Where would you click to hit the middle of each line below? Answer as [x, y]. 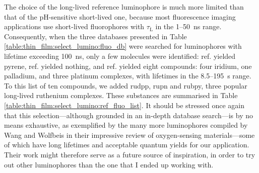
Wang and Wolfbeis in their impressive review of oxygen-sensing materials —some [129, 135]
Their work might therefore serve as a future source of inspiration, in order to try [130, 154]
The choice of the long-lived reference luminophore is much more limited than [124, 7]
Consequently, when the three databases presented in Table [95, 36]
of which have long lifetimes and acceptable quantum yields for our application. [127, 145]
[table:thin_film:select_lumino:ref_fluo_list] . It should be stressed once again [124, 105]
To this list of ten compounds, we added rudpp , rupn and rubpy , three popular [126, 85]
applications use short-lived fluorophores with [74, 26]
